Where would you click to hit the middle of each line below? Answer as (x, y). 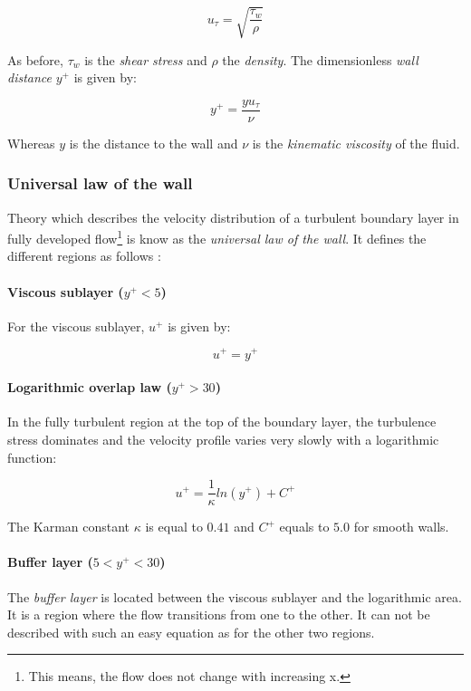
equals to (304, 527)
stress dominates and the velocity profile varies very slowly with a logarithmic (223, 439)
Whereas (31, 143)
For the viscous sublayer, (76, 326)
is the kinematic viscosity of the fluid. (356, 143)
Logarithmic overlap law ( (90, 387)
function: (32, 457)
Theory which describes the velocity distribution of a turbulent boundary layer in (233, 217)
